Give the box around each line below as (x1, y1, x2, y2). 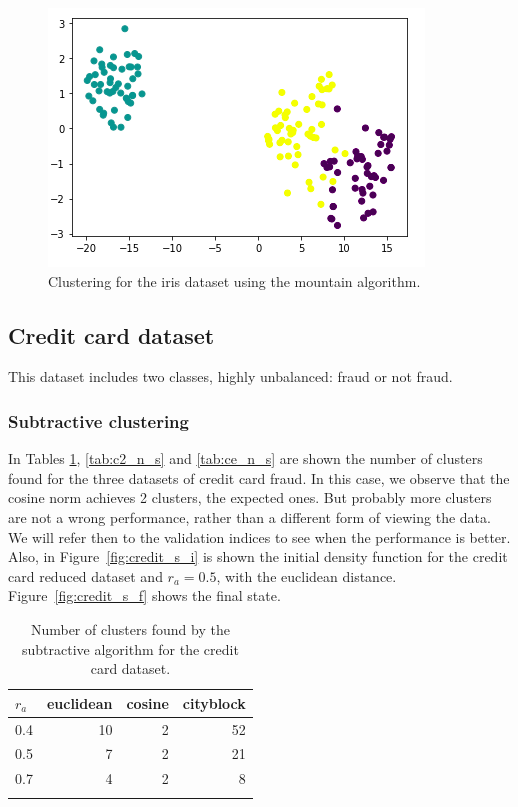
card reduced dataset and (8, 565, 163, 586)
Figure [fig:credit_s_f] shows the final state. (8, 585, 281, 606)
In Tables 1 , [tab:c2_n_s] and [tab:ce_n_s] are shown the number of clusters (8, 448, 483, 469)
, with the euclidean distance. (216, 565, 397, 586)
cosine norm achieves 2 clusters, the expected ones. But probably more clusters (8, 487, 492, 508)
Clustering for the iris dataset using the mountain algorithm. (48, 270, 421, 291)
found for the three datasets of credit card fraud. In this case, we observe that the (8, 467, 510, 488)
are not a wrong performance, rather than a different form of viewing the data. (8, 506, 491, 527)
